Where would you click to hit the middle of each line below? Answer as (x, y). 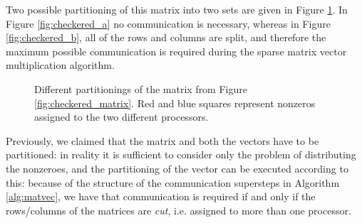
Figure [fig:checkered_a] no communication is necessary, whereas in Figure (168, 23)
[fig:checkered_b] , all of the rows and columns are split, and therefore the (166, 37)
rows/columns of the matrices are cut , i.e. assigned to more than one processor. (179, 210)
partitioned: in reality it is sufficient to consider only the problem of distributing (181, 154)
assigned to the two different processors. (121, 117)
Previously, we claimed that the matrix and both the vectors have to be (162, 140)
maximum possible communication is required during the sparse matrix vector (176, 51)
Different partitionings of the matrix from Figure (141, 88)
